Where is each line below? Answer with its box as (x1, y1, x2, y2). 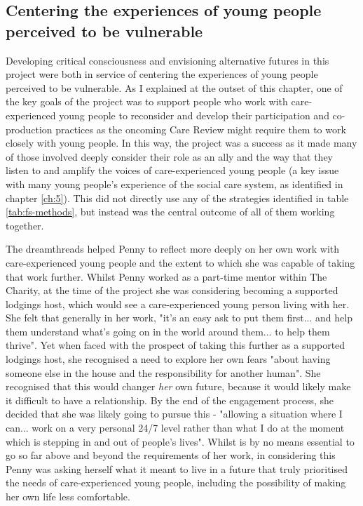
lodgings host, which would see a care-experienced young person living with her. (6, 296, 350, 311)
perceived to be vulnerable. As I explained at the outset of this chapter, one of (6, 80, 343, 95)
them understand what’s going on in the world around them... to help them (6, 324, 330, 338)
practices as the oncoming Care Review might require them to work (55, 121, 346, 136)
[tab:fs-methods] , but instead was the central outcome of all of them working (6, 204, 335, 219)
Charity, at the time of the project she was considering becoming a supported (6, 283, 338, 298)
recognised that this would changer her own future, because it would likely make (6, 379, 351, 394)
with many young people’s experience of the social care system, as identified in (6, 176, 343, 191)
